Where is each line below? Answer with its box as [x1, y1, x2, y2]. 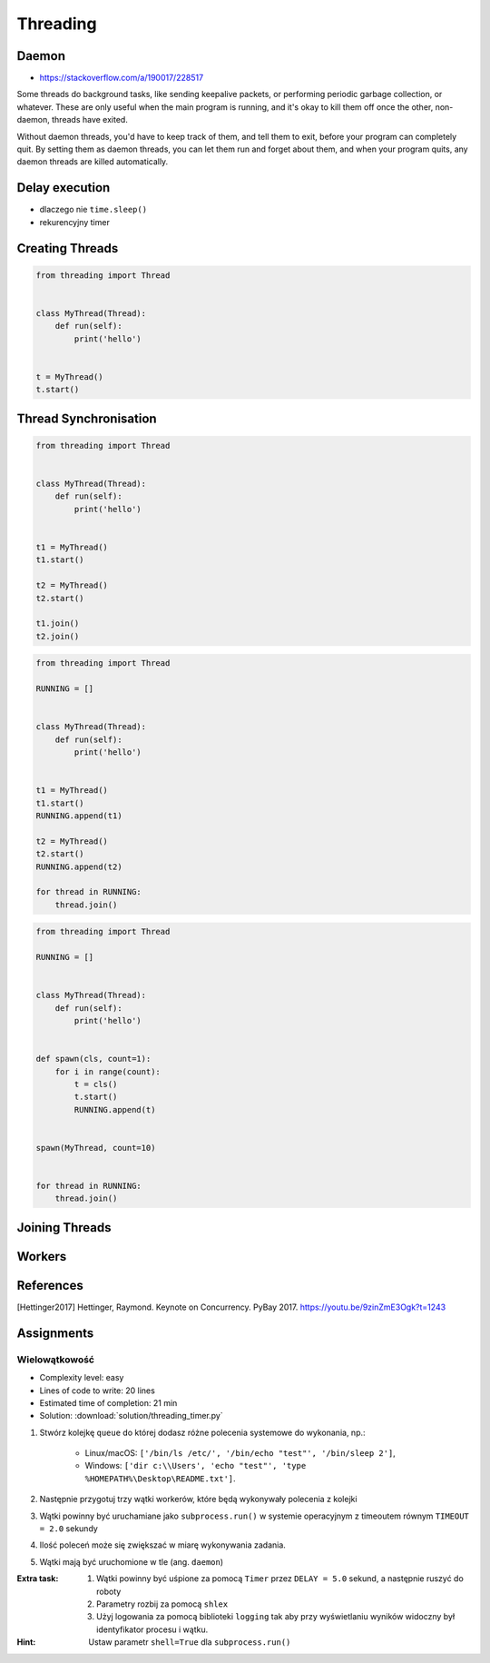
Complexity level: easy [39, 1372, 124, 1383]
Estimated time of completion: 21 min [39, 1397, 178, 1408]
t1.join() [35, 619, 80, 629]
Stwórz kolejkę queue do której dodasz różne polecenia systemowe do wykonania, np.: [39, 1427, 367, 1438]
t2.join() [35, 631, 80, 641]
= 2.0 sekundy [39, 1523, 99, 1534]
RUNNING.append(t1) [35, 810, 122, 821]
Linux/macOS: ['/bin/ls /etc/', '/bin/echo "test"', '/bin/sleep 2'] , [84, 1448, 397, 1459]
